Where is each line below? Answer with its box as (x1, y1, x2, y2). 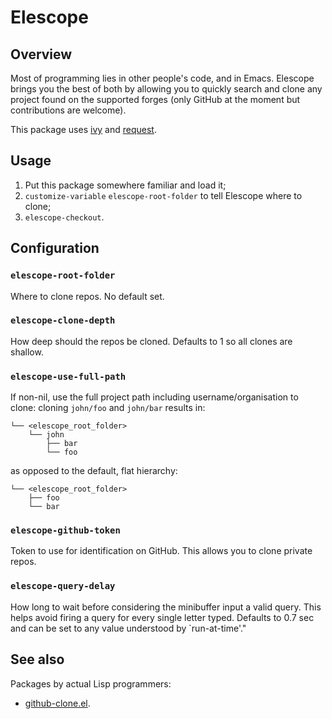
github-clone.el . (24, 697, 91, 709)
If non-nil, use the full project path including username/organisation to (10, 391, 299, 403)
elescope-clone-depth (10, 315, 116, 326)
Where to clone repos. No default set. (10, 290, 165, 302)
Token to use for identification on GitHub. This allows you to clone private (10, 545, 313, 557)
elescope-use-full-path (10, 371, 127, 382)
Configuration (10, 240, 100, 257)
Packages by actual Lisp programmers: (10, 677, 172, 690)
